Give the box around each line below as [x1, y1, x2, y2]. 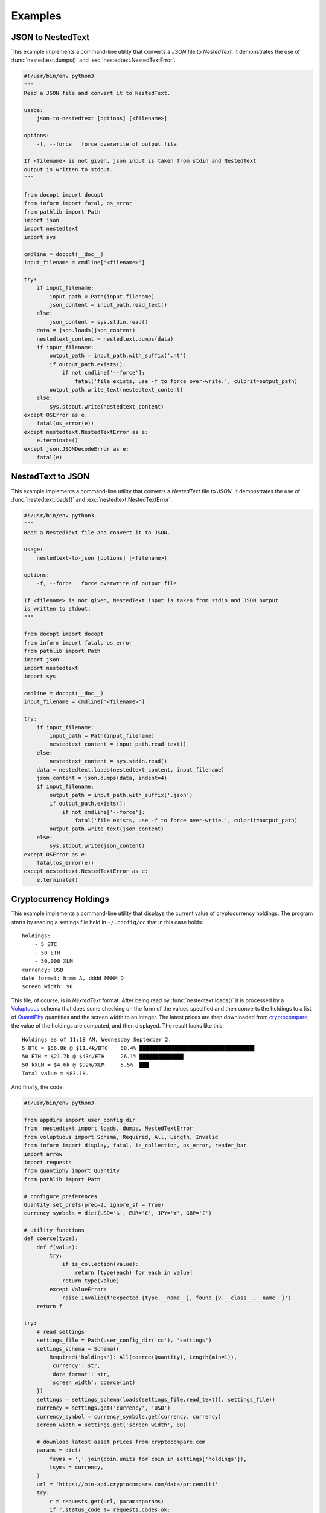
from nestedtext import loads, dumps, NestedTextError [24, 1125, 193, 1132]
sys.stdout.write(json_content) [49, 842, 145, 850]
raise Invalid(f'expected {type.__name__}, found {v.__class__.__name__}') [62, 1295, 292, 1301]
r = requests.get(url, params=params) [49, 1498, 164, 1505]
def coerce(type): [24, 1235, 78, 1242]
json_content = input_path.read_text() [49, 301, 167, 308]
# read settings [36, 1328, 85, 1335]
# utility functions [24, 1227, 85, 1234]
